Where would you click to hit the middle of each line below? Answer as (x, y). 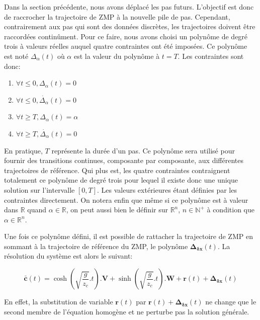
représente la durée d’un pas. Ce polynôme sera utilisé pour (143, 150)
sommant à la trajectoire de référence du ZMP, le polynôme (96, 246)
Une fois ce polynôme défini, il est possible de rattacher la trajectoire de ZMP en (128, 236)
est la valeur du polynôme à (117, 56)
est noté (16, 56)
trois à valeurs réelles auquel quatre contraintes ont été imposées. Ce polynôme (126, 46)
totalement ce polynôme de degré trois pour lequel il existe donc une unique (121, 180)
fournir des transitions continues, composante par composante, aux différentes (124, 160)
